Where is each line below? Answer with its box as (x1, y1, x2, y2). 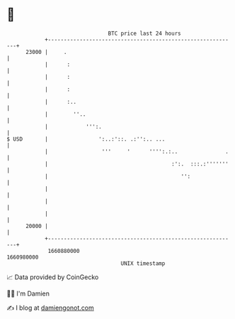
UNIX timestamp (120, 259, 166, 267)
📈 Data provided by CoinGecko (6, 273, 99, 281)
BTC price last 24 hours (108, 30, 181, 37)
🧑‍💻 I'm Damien (6, 289, 50, 298)
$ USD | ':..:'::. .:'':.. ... (6, 135, 166, 143)
